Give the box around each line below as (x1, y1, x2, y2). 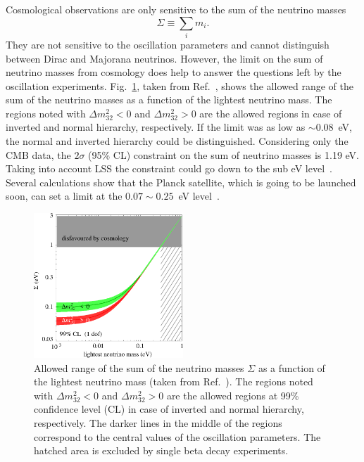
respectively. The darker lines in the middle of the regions (34, 416, 282, 430)
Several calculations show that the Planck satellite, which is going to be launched (6, 174, 356, 189)
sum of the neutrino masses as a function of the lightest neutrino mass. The (6, 92, 332, 107)
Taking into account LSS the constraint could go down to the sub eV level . (6, 161, 332, 176)
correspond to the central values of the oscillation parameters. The (34, 429, 321, 444)
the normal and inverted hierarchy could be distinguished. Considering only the (6, 134, 349, 148)
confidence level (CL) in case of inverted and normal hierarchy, (34, 402, 304, 416)
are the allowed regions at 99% (166, 387, 299, 402)
